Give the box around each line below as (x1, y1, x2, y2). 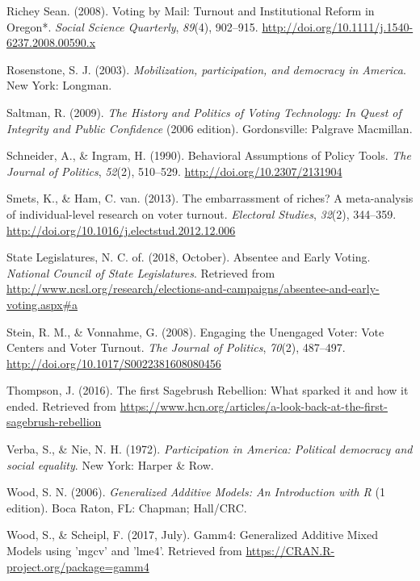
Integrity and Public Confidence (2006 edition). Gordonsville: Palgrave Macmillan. (6, 119, 413, 136)
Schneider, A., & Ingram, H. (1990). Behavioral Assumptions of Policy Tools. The (6, 147, 411, 164)
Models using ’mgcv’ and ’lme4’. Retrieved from (6, 542, 242, 559)
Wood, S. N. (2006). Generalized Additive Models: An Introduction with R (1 (6, 483, 385, 500)
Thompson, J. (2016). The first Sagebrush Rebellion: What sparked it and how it (6, 382, 409, 399)
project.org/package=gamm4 (6, 558, 149, 575)
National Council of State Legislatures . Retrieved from (6, 264, 275, 281)
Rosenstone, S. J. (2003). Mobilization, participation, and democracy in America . (6, 61, 406, 77)
